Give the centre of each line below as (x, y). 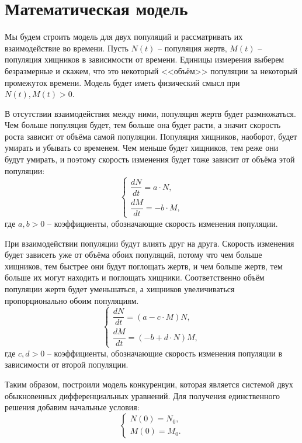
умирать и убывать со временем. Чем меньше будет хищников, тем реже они (142, 148)
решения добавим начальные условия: (72, 407)
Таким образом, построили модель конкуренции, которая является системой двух (149, 384)
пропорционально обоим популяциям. (72, 300)
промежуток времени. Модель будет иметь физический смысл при (122, 82)
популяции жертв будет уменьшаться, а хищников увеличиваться (120, 288)
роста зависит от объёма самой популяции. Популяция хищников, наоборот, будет (151, 136)
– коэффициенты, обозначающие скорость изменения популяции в (165, 353)
